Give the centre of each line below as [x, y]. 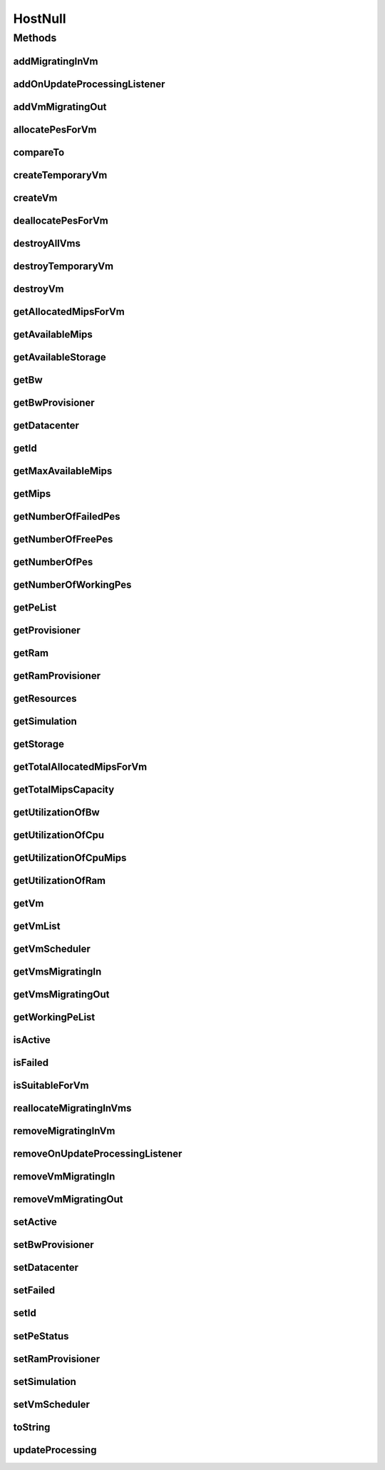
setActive [35, 1222]
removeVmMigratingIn [64, 1177]
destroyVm [38, 289]
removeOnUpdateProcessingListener [98, 1154]
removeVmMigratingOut [68, 1199]
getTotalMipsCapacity [64, 790]
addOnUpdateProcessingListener [89, 84]
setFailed [34, 1290]
